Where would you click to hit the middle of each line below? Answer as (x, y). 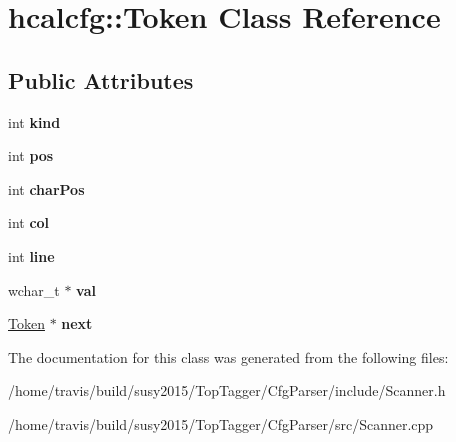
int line (31, 255)
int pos (31, 155)
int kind (34, 121)
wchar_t (34, 289)
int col (29, 222)
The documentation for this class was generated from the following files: (228, 356)
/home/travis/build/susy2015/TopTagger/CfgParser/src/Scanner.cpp (221, 423)
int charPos (46, 188)
